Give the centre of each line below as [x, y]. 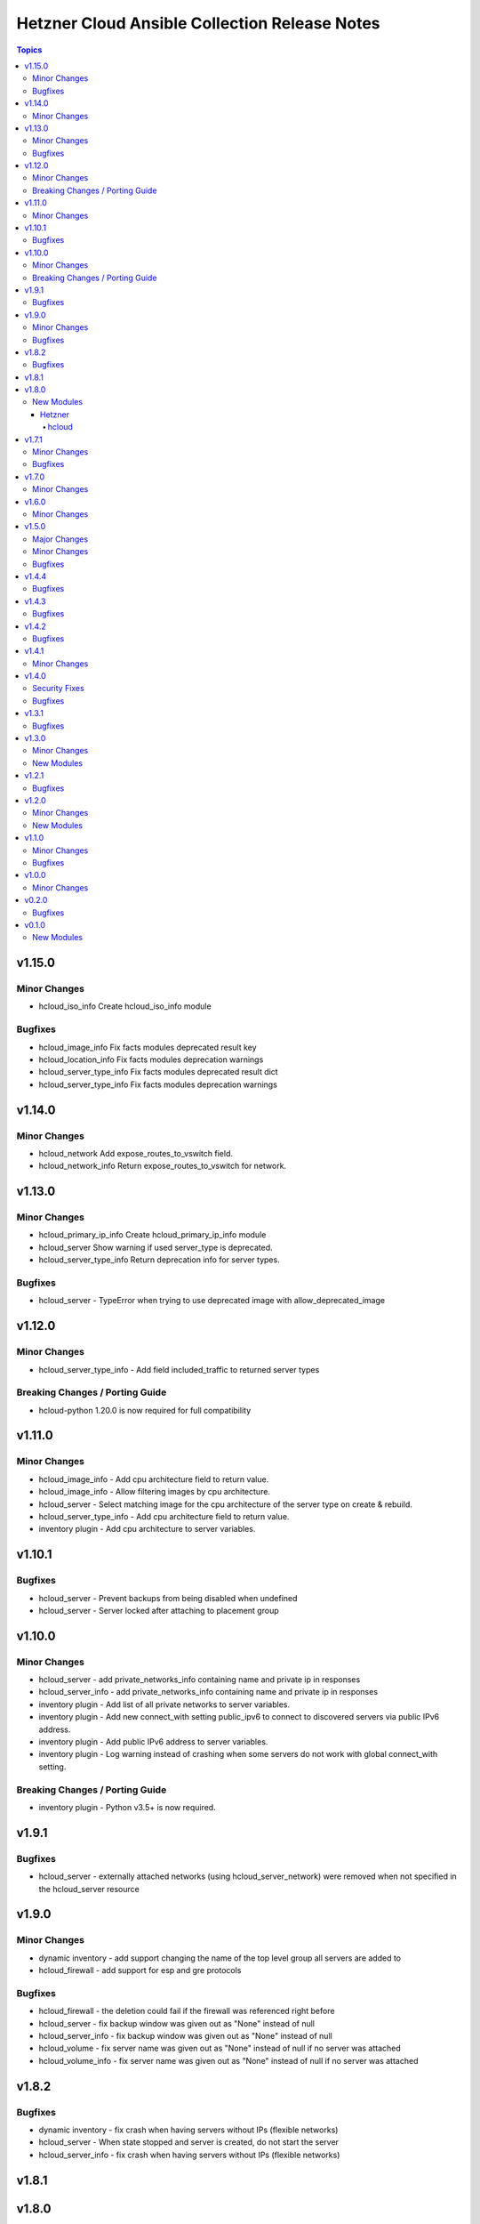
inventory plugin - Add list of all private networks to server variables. [164, 1704]
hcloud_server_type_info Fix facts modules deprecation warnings [158, 1084]
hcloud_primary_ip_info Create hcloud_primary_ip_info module [152, 1235]
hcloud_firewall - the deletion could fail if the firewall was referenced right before [187, 2011]
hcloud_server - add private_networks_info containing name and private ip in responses [200, 1680]
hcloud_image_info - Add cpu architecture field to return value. [154, 1479]
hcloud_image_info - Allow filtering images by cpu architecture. [155, 1492]
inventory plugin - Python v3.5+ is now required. [128, 1807]
